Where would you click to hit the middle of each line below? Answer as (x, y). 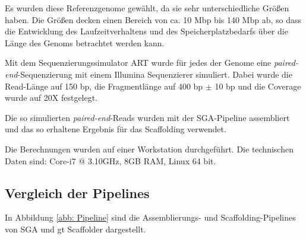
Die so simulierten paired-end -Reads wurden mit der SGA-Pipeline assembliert (147, 117)
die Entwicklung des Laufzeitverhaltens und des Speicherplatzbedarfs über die (146, 31)
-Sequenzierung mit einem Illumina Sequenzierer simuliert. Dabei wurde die (155, 74)
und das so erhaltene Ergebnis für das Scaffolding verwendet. (116, 129)
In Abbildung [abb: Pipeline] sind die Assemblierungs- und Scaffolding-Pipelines (150, 217)
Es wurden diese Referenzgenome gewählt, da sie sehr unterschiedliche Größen (147, 8)
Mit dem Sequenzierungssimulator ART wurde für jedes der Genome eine (138, 63)
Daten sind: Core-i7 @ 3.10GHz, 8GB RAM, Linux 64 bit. (111, 160)
